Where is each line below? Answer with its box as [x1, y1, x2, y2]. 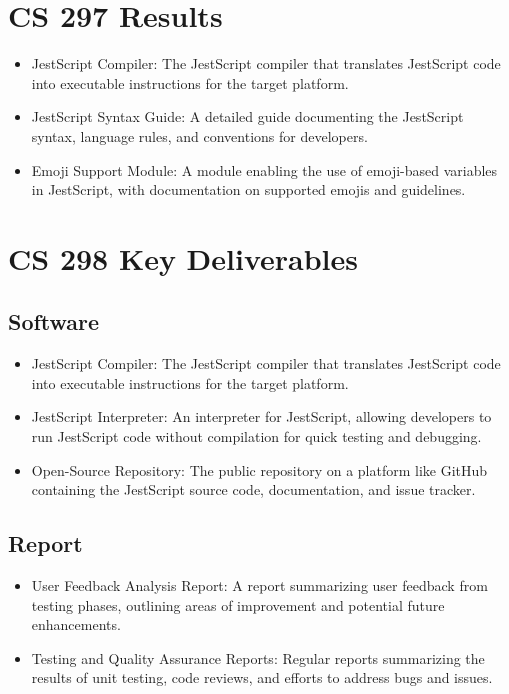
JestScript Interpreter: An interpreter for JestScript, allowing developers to [31, 406, 492, 427]
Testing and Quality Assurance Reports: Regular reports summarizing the [31, 647, 485, 668]
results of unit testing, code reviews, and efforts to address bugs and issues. [31, 667, 493, 688]
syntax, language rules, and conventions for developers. [31, 125, 368, 146]
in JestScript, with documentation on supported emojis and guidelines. [31, 179, 466, 200]
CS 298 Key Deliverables [8, 237, 359, 278]
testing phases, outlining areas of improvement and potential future [31, 594, 445, 615]
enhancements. [31, 614, 121, 635]
